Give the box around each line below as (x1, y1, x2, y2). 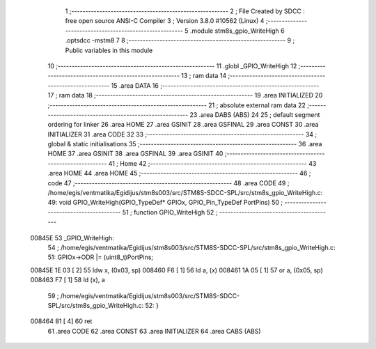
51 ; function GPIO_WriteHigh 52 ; (122, 208, 218, 216)
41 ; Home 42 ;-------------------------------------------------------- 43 (108, 159, 317, 167)
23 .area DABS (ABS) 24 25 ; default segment (189, 110, 320, 118)
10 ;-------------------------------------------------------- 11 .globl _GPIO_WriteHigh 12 (47, 61, 297, 70)
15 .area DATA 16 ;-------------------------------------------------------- (111, 81, 320, 90)
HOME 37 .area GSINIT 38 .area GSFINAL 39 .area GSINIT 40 (47, 150, 224, 158)
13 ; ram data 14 (181, 72, 226, 80)
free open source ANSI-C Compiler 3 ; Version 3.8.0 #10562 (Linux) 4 (65, 17, 265, 25)
